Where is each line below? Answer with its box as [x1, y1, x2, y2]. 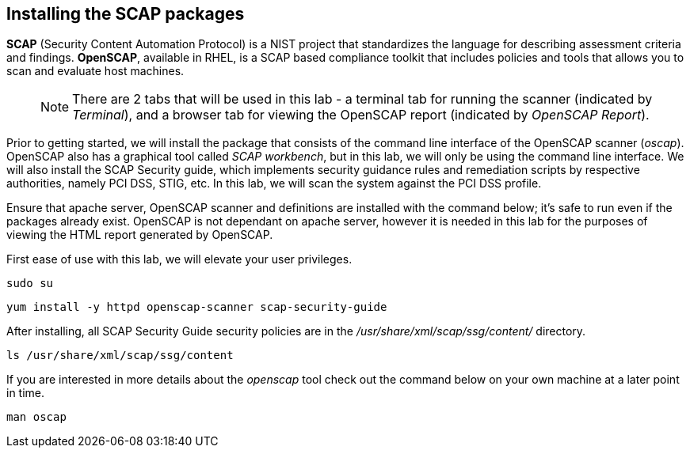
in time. [6, 386, 45, 400]
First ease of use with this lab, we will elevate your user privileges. [6, 252, 353, 267]
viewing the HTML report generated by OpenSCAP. [6, 228, 273, 242]
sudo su [6, 277, 54, 290]
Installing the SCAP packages [6, 4, 245, 24]
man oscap [6, 410, 67, 424]
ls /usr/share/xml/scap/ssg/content [6, 349, 234, 362]
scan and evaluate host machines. [6, 64, 185, 78]
